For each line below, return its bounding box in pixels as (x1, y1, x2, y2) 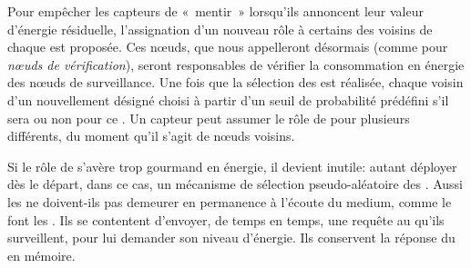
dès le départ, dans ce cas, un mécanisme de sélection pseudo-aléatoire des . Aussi (7, 174, 464, 194)
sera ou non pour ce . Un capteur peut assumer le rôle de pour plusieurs (7, 108, 410, 127)
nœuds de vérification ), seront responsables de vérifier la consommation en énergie (7, 55, 465, 74)
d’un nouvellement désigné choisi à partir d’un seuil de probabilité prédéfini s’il (7, 90, 449, 109)
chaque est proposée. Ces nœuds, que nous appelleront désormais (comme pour (7, 37, 448, 56)
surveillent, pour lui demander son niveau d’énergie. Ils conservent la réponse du (7, 228, 456, 247)
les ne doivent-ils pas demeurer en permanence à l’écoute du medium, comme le (7, 192, 452, 211)
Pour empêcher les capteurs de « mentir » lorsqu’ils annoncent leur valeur (7, 2, 424, 20)
